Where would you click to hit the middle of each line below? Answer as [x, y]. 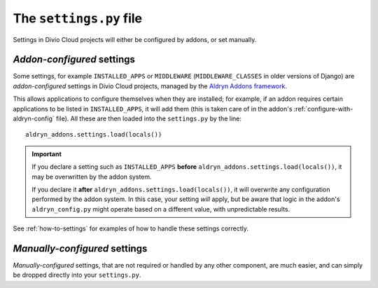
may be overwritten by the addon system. [92, 177]
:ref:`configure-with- [323, 109]
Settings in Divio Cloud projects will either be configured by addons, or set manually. [135, 39]
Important [47, 153]
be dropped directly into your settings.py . [77, 275]
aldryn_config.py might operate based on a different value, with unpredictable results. [161, 209]
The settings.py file [78, 18]
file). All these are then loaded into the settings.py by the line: [149, 118]
